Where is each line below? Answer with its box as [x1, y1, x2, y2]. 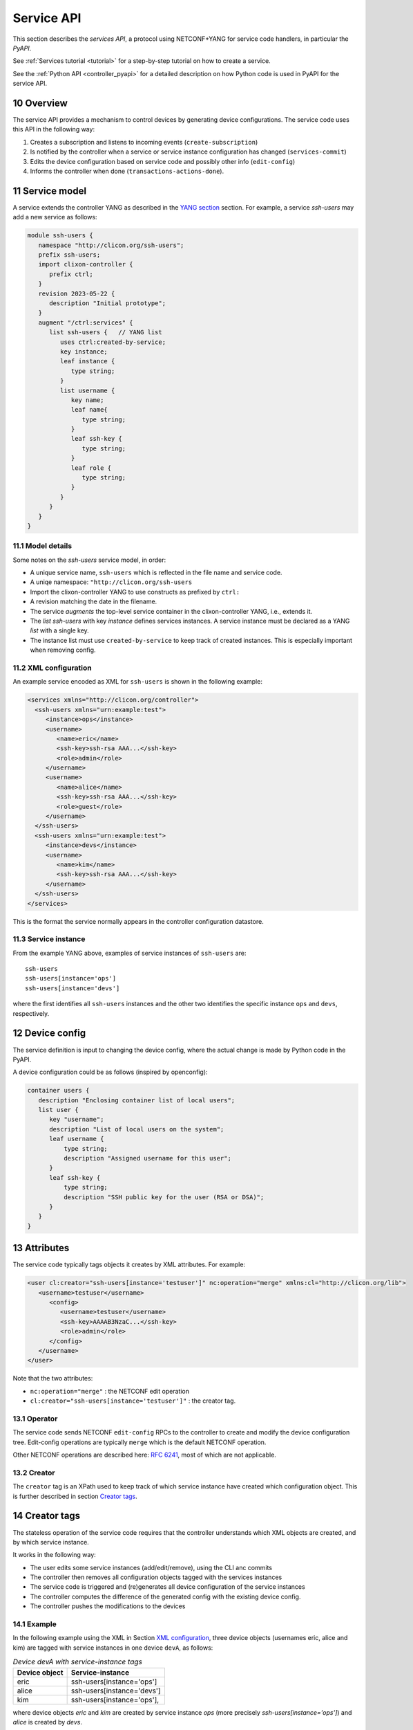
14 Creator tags [12, 1510, 81, 1522]
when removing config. [30, 646, 96, 654]
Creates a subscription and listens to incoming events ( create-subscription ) [30, 138, 258, 146]
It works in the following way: [12, 1551, 96, 1559]
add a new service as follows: [12, 213, 97, 221]
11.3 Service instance [12, 934, 86, 944]
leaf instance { [59, 357, 115, 365]
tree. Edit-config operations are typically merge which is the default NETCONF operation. [12, 1438, 267, 1446]
